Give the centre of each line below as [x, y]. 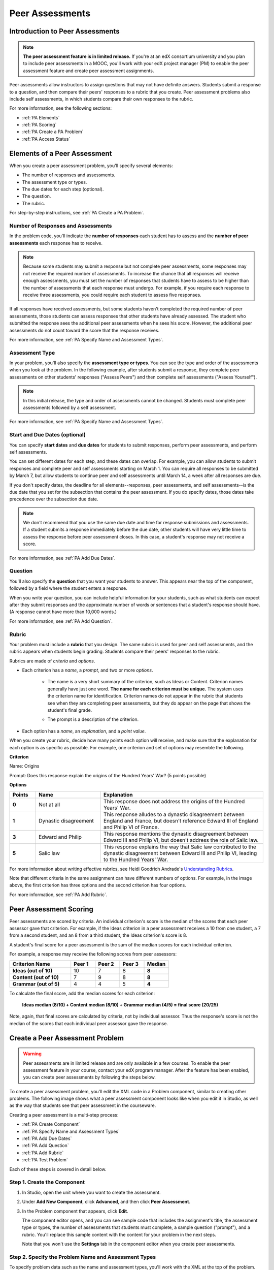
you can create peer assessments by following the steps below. [89, 1077]
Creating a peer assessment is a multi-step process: [64, 1115]
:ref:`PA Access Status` [46, 139]
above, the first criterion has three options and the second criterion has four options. [98, 885]
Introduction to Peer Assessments [64, 31]
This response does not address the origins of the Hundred [174, 801]
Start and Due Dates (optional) [47, 435]
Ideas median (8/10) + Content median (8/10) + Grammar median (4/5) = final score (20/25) [120, 1005]
